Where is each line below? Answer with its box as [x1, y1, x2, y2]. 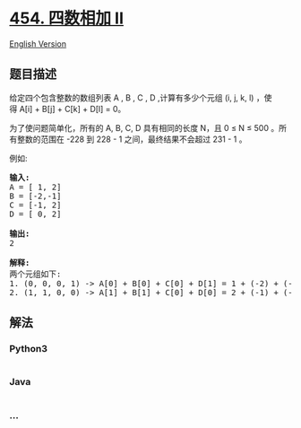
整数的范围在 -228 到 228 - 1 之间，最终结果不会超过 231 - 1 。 [16, 134, 247, 144]
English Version [9, 38, 67, 49]
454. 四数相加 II [9, 8, 124, 29]
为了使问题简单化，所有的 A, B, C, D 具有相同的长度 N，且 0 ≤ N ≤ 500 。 [9, 122, 279, 133]
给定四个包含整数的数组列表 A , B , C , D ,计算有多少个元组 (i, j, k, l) [9, 92, 254, 103]
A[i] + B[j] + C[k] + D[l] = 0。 [19, 103, 126, 114]
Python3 [9, 343, 47, 355]
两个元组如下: [9, 268, 62, 279]
